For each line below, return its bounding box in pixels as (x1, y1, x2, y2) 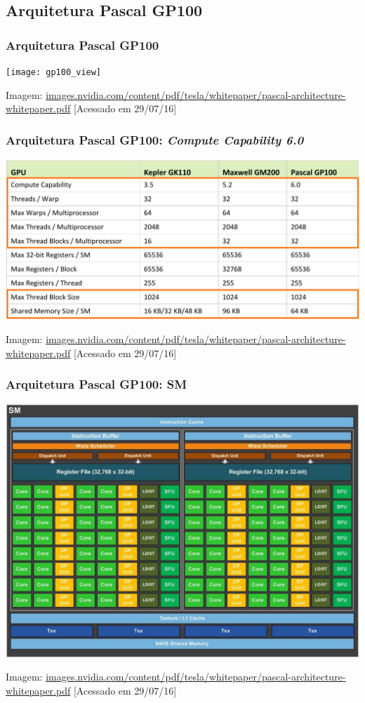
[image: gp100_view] (6, 67, 102, 77)
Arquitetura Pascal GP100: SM (6, 375, 187, 393)
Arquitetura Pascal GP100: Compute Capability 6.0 (6, 130, 304, 148)
